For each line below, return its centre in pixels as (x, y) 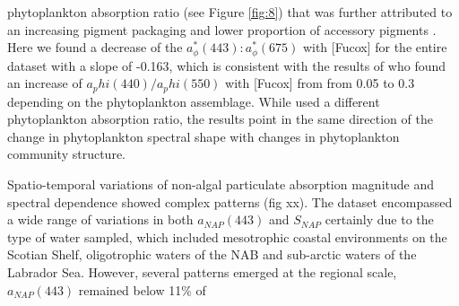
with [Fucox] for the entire (375, 47)
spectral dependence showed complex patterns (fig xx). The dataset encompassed (230, 201)
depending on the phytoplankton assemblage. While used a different (194, 101)
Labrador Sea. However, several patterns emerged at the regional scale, (202, 272)
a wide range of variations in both (100, 219)
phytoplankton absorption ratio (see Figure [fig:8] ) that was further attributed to (230, 12)
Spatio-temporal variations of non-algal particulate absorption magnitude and (221, 184)
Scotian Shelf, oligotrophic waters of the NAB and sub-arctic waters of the (212, 254)
